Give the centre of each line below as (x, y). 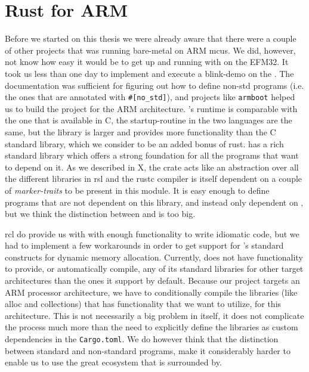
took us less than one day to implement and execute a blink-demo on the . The (149, 73)
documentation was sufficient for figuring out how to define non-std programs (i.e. (154, 85)
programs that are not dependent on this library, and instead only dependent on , (154, 202)
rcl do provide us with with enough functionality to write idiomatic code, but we (152, 233)
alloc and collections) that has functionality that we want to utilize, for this (143, 304)
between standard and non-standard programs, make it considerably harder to (148, 350)
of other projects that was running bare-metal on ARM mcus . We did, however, (150, 50)
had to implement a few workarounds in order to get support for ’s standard (144, 245)
